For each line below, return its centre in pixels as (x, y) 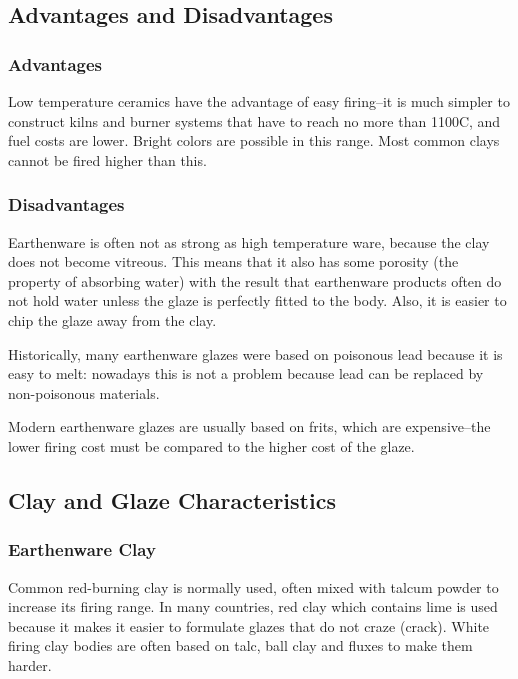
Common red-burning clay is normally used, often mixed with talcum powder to (253, 586)
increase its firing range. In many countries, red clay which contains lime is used (253, 606)
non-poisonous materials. (84, 392)
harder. (30, 664)
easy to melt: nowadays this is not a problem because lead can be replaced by (246, 373)
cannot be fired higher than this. (107, 159)
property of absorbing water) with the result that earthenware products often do (255, 280)
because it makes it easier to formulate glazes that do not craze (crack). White (249, 625)
